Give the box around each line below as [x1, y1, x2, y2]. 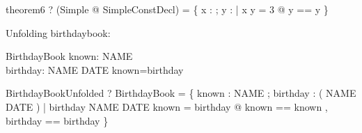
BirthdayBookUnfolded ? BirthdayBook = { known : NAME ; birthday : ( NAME [6, 86, 356, 100]
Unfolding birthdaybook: [6, 25, 111, 40]
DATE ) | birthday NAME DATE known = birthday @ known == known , [6, 99, 328, 114]
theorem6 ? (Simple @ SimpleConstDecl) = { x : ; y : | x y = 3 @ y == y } [6, 2, 329, 16]
